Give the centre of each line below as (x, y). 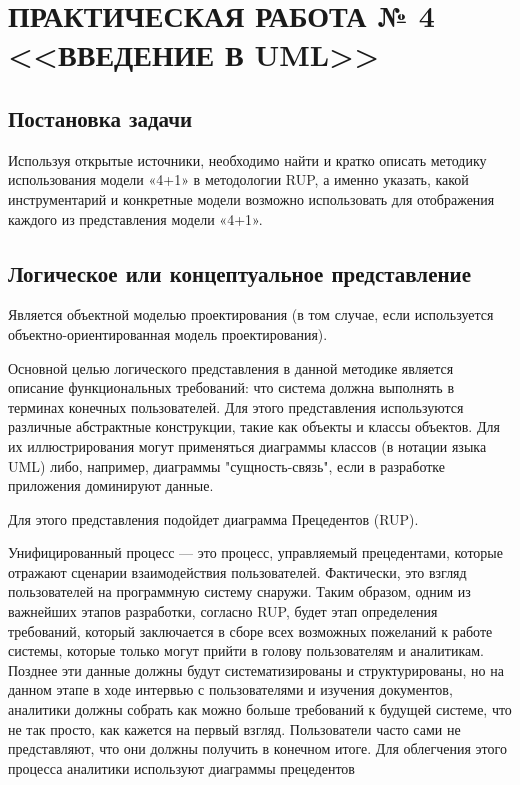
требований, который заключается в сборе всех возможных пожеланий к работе (250, 630)
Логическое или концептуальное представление (239, 272)
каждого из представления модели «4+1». (135, 218)
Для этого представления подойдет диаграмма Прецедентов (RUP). (213, 518)
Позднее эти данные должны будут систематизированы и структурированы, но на (256, 669)
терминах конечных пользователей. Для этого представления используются (236, 406)
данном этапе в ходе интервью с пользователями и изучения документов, (230, 689)
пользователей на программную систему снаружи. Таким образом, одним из (239, 591)
